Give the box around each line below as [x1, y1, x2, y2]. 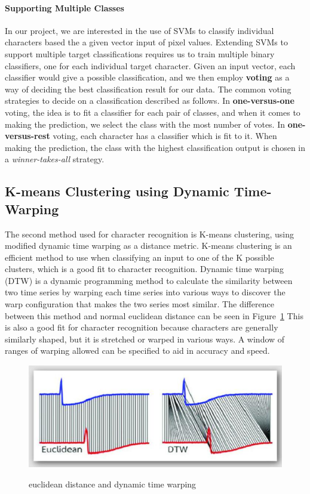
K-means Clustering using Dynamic [5, 182, 229, 200]
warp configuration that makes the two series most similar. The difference [5, 298, 274, 310]
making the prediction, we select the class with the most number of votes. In [5, 118, 286, 130]
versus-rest [5, 129, 50, 142]
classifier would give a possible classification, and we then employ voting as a [5, 71, 290, 84]
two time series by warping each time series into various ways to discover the [5, 286, 286, 298]
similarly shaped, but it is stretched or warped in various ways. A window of [5, 332, 285, 345]
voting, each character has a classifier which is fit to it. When [53, 129, 277, 142]
